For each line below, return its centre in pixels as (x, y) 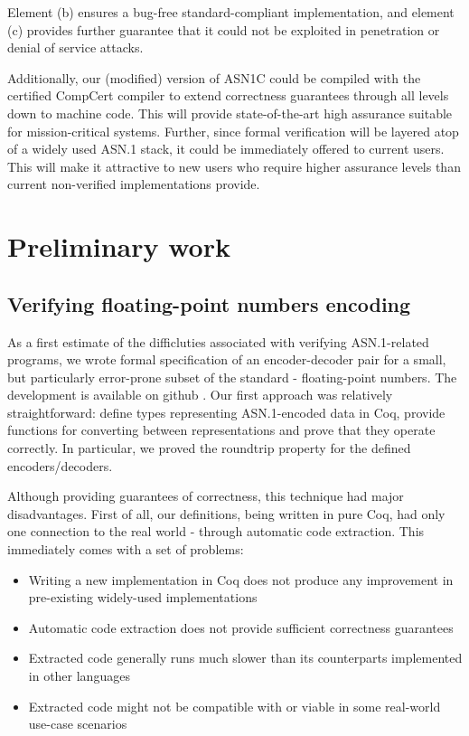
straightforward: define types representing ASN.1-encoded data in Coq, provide (226, 412)
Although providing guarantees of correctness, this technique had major (206, 496)
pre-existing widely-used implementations (143, 597)
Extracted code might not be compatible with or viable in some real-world (234, 706)
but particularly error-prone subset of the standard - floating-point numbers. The (232, 377)
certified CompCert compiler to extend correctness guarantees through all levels (228, 95)
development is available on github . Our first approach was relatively (200, 395)
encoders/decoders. (60, 465)
